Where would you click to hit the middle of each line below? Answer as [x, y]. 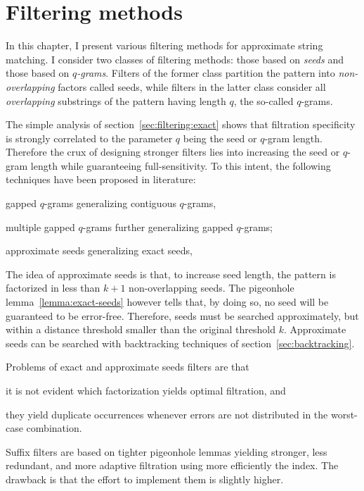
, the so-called [264, 100]
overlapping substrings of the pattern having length [116, 100]
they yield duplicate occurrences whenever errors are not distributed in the [167, 414]
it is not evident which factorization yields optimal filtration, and [146, 390]
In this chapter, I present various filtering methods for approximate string [164, 45]
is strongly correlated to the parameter [89, 138]
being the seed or [220, 138]
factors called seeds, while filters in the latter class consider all [192, 86]
